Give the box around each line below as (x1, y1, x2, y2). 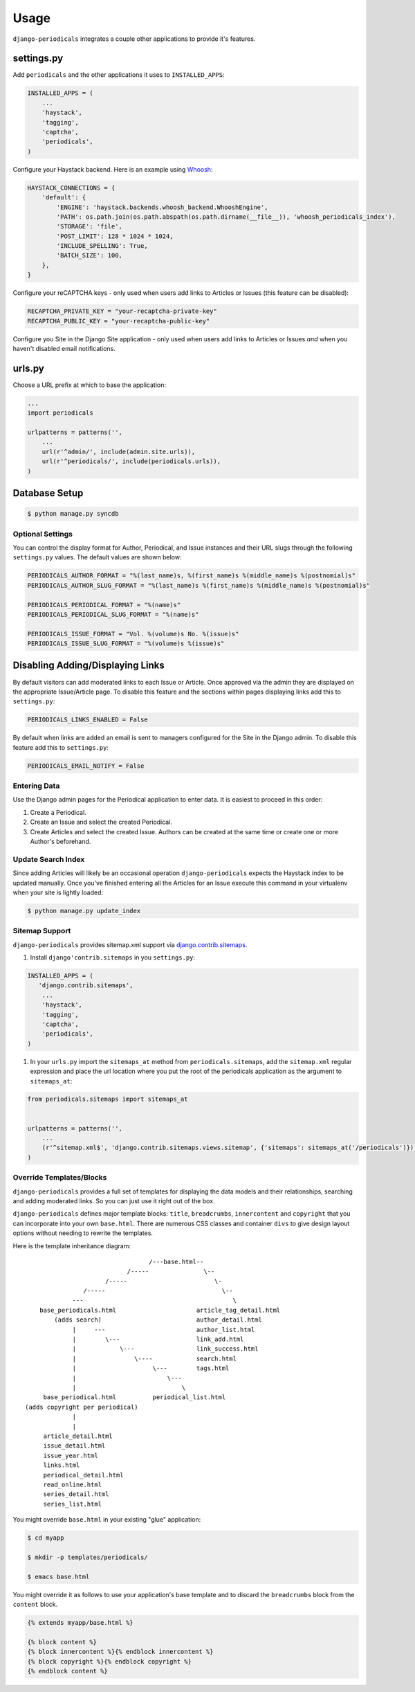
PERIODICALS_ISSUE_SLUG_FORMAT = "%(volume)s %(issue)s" (27, 640, 225, 647)
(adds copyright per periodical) (25, 1403, 138, 1411)
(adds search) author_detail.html (54, 1316, 262, 1324)
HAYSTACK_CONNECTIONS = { (27, 183, 116, 192)
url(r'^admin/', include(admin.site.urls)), (41, 447, 196, 456)
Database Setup (12, 487, 84, 499)
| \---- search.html (72, 1354, 237, 1362)
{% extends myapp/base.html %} (27, 1619, 134, 1626)
